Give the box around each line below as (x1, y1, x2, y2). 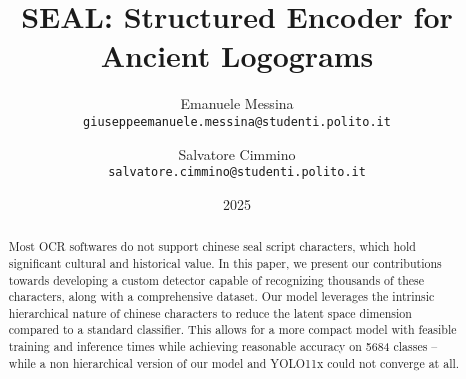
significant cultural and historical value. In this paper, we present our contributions (8, 254, 442, 271)
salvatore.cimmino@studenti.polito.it (108, 165, 366, 180)
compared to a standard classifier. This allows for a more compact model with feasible (8, 321, 457, 338)
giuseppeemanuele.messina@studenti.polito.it (83, 114, 391, 129)
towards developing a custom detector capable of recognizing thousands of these (8, 271, 425, 288)
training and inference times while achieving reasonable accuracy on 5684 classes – (8, 338, 438, 355)
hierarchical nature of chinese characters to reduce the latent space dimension (8, 304, 412, 321)
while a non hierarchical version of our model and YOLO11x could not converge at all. (8, 354, 460, 371)
